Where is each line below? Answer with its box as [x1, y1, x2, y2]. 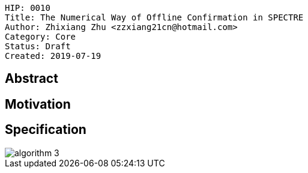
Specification [5, 122, 86, 138]
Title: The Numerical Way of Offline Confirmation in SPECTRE [5, 13, 304, 22]
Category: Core [5, 32, 76, 41]
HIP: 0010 [5, 3, 50, 13]
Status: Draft [5, 41, 71, 51]
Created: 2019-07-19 [5, 51, 101, 61]
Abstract [5, 71, 58, 86]
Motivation [5, 96, 71, 112]
